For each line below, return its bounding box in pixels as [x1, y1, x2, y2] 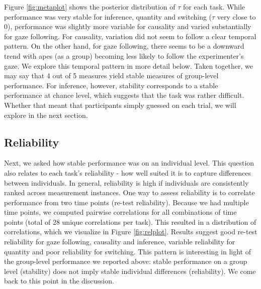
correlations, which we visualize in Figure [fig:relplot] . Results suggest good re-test [4, 226, 257, 237]
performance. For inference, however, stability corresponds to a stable [4, 80, 218, 90]
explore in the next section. [4, 109, 88, 120]
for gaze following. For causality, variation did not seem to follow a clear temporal [4, 31, 256, 41]
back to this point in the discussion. [4, 275, 114, 286]
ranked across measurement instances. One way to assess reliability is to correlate [4, 187, 255, 198]
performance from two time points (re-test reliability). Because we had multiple [4, 197, 249, 207]
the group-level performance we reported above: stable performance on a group [4, 256, 247, 266]
